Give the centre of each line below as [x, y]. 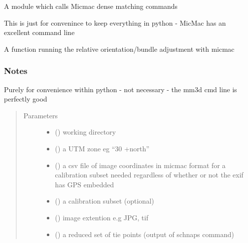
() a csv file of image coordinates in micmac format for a [140, 165]
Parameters [40, 115]
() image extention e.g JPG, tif [102, 217]
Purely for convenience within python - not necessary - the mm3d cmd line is [121, 89]
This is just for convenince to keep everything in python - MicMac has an [115, 22]
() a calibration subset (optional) [105, 201]
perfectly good [26, 99]
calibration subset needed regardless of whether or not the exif [149, 175]
